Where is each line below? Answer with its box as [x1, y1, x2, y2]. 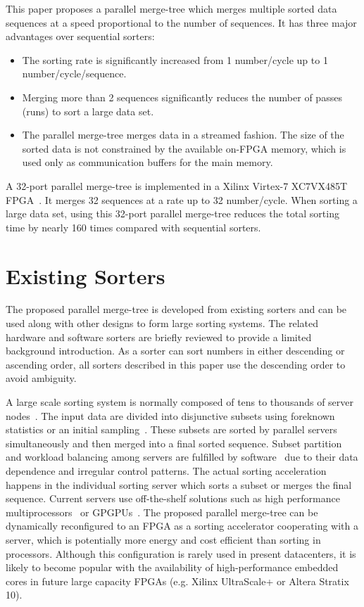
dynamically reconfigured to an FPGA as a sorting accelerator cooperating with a [6, 518, 359, 533]
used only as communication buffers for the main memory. [22, 155, 273, 170]
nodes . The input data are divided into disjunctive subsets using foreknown [6, 408, 335, 423]
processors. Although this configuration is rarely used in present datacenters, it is [6, 546, 356, 561]
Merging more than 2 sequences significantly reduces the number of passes [22, 89, 342, 104]
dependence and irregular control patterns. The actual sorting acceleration [6, 463, 327, 478]
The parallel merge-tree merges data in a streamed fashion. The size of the [22, 127, 344, 142]
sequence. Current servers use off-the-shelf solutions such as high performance [6, 491, 340, 506]
